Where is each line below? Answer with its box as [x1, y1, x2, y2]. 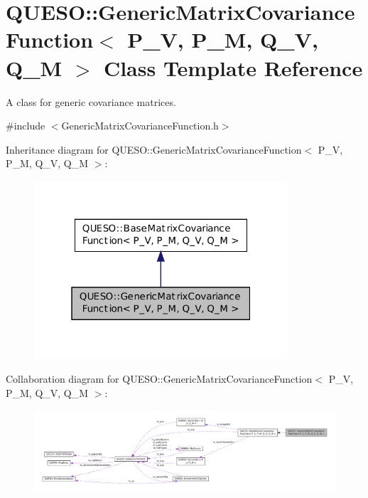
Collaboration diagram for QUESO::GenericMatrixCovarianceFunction [6, 371, 313, 386]
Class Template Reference [103, 53, 363, 82]
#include [6, 118, 45, 133]
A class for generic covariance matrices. [6, 94, 176, 109]
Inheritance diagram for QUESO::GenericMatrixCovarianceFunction [6, 142, 302, 157]
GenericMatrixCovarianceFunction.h [61, 118, 219, 133]
